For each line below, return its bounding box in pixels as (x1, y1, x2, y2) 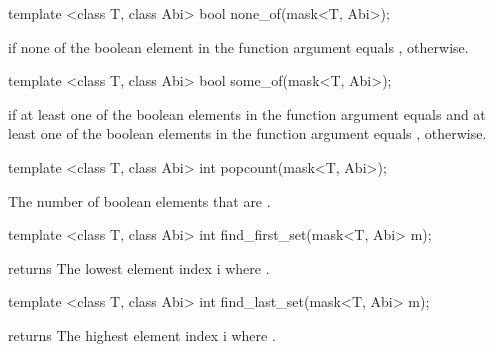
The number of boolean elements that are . (8, 190, 271, 211)
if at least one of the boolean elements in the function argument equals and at (8, 103, 486, 124)
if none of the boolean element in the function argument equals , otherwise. (8, 36, 469, 57)
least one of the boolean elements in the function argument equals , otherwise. (8, 123, 487, 144)
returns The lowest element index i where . (8, 257, 270, 278)
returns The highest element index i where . (8, 324, 276, 345)
